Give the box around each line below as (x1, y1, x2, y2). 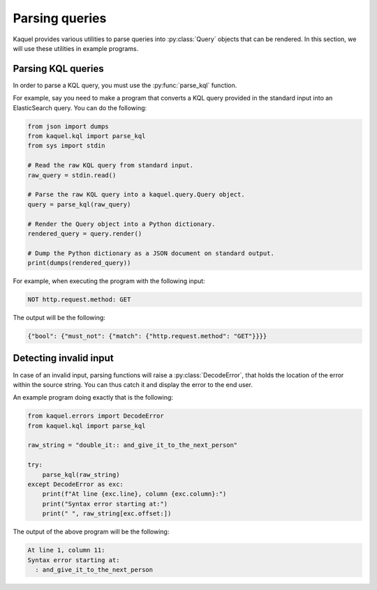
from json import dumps (27, 122, 110, 130)
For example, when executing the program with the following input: (13, 277, 205, 285)
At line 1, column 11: (27, 546, 105, 554)
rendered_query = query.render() (27, 229, 142, 237)
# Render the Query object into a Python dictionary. (27, 220, 216, 228)
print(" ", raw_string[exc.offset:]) (42, 510, 172, 517)
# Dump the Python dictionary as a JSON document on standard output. (27, 249, 275, 257)
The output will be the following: (13, 314, 106, 322)
